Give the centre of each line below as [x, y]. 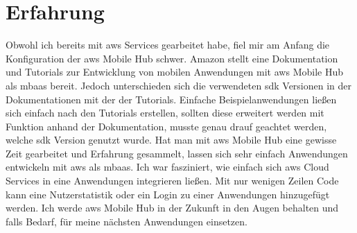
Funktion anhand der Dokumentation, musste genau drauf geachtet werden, [166, 126]
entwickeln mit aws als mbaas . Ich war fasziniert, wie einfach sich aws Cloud [167, 167]
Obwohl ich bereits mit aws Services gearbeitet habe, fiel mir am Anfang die [168, 45]
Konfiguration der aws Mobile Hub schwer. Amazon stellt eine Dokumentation [172, 58]
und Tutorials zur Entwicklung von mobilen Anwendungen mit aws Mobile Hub [174, 72]
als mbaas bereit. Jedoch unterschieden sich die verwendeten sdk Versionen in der [179, 85]
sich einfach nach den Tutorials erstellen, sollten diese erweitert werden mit [165, 113]
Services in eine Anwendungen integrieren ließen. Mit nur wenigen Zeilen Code [172, 181]
